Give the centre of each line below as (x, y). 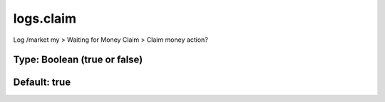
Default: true (42, 83)
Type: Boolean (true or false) (78, 60)
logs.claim (45, 18)
